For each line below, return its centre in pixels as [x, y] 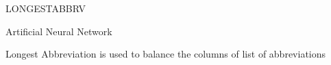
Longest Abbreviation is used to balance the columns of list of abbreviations [166, 54]
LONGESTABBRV [46, 8]
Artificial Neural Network [59, 31]
